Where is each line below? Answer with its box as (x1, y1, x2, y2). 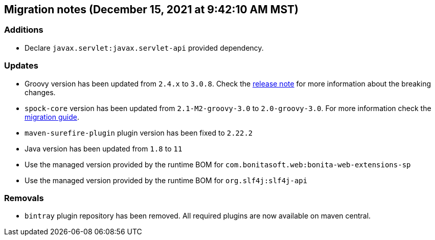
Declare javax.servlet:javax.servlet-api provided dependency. (25, 43, 264, 52)
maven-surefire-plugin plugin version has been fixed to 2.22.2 (25, 128, 253, 137)
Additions (4, 25, 43, 35)
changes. (25, 88, 56, 97)
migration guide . (25, 112, 79, 121)
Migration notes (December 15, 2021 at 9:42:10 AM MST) (4, 3, 299, 16)
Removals (4, 192, 44, 203)
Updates (4, 60, 38, 71)
